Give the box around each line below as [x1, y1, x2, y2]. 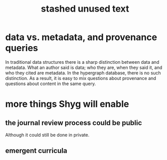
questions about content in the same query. [5, 81, 96, 87]
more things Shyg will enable [5, 98, 129, 110]
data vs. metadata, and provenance [5, 31, 157, 43]
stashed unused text [40, 3, 130, 15]
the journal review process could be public [5, 118, 142, 127]
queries [5, 43, 38, 54]
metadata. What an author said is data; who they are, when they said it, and [5, 64, 163, 70]
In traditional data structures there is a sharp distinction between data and [5, 59, 159, 65]
